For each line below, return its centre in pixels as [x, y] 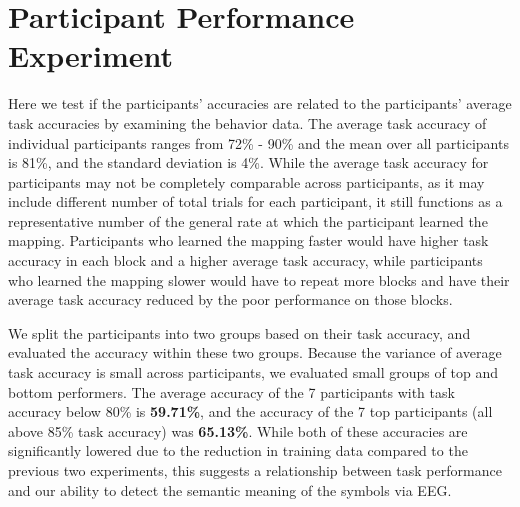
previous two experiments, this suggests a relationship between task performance [255, 470]
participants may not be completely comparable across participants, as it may [246, 181]
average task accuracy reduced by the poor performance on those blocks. [230, 299]
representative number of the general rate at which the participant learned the [248, 220]
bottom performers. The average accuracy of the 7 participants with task [231, 391]
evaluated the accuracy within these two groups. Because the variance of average [255, 352]
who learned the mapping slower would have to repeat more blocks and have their [259, 279]
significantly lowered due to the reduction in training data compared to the [238, 450]
